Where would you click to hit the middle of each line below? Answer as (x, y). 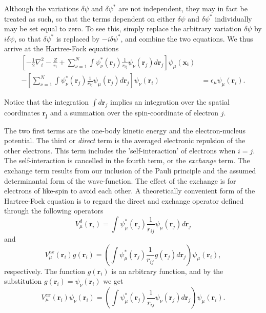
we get (113, 281)
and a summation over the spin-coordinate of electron (134, 112)
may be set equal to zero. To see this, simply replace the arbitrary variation (123, 28)
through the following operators (54, 211)
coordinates (22, 112)
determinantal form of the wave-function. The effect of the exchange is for (120, 180)
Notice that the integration (46, 102)
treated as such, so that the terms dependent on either (90, 18)
